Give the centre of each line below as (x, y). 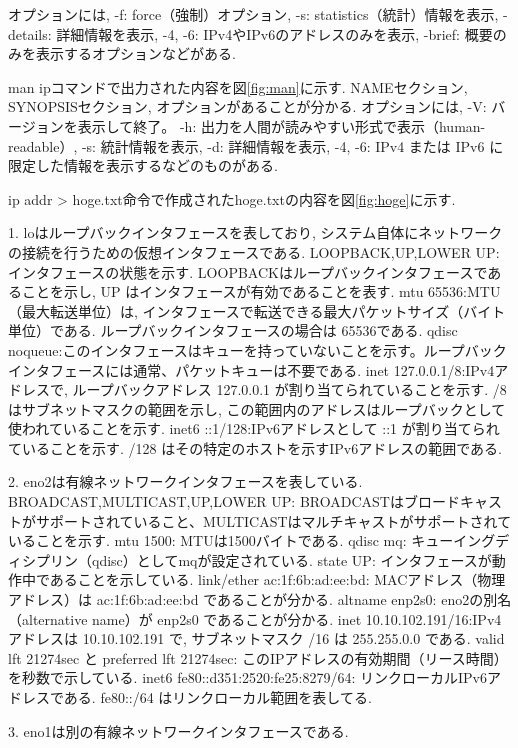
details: (30, 33)
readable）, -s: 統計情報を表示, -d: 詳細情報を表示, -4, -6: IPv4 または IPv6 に (256, 145)
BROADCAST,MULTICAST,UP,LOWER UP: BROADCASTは (206, 501)
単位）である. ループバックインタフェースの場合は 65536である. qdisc (233, 330)
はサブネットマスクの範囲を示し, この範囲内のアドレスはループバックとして (257, 408)
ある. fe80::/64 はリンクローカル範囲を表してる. (217, 697)
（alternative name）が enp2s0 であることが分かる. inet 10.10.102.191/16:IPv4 (255, 618)
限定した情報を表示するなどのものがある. (143, 165)
